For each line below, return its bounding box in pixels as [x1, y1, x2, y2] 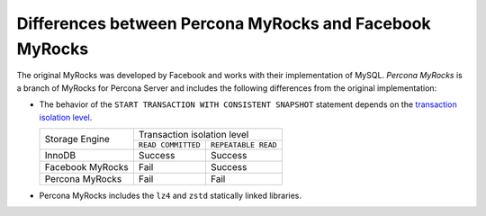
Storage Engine [44, 132, 110, 145]
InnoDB [44, 148, 76, 161]
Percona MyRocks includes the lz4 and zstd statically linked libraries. [39, 190, 301, 201]
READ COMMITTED [138, 139, 202, 149]
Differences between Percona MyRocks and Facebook [16, 13, 431, 33]
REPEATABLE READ [210, 139, 278, 149]
